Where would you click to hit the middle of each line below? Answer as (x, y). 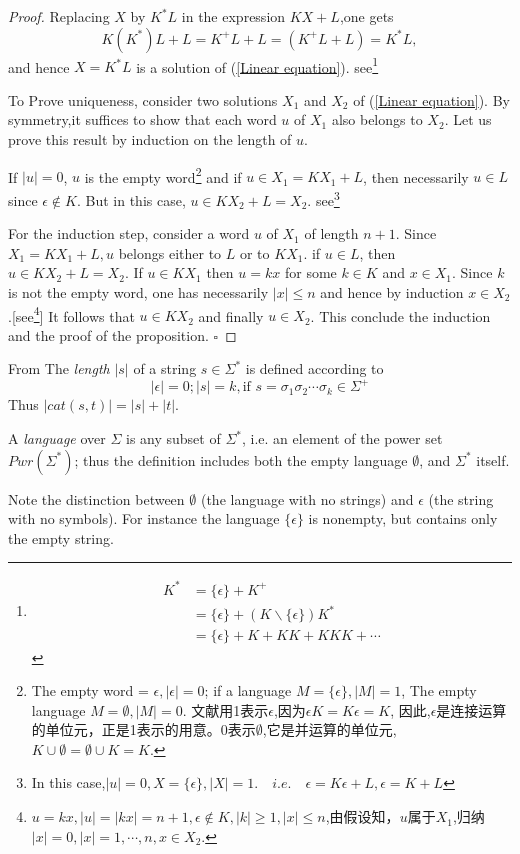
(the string (461, 498)
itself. (493, 459)
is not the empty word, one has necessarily (138, 291)
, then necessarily (416, 176)
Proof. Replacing (59, 16)
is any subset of (173, 438)
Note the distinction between (96, 498)
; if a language (248, 690)
